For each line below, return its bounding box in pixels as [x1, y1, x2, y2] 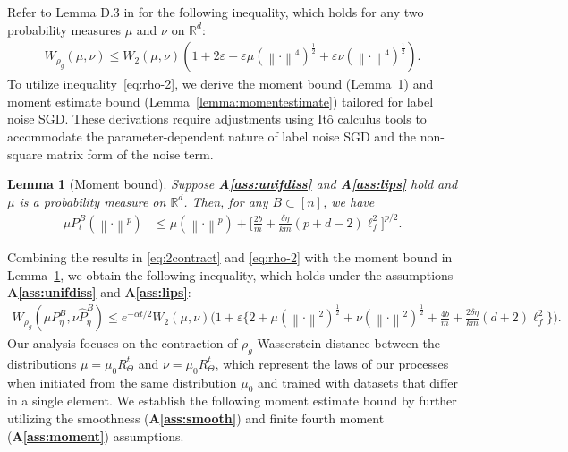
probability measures [7, 20, 122, 38]
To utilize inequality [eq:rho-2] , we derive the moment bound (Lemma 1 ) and [7, 74, 434, 93]
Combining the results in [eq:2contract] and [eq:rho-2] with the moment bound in [7, 247, 453, 266]
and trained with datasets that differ [258, 372, 458, 391]
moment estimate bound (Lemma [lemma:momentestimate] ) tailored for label [7, 91, 434, 110]
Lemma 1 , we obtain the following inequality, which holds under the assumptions [7, 265, 454, 284]
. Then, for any [183, 192, 268, 210]
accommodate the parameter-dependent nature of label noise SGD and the [7, 127, 417, 145]
